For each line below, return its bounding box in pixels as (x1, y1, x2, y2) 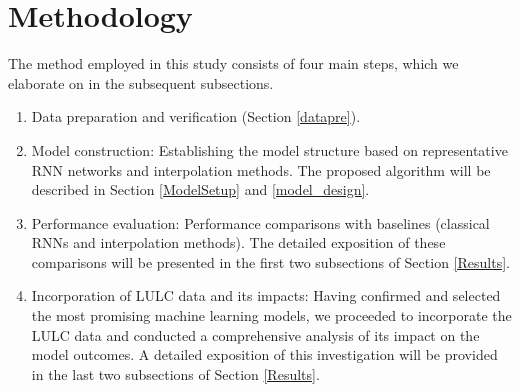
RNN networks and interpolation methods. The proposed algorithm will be (31, 159, 491, 180)
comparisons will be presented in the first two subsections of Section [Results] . (31, 251, 510, 272)
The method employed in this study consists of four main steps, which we (8, 53, 459, 74)
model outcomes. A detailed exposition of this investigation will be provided (31, 344, 498, 365)
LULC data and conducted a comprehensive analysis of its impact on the (31, 324, 480, 345)
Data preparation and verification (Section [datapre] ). (31, 106, 361, 127)
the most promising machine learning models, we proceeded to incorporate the (31, 305, 512, 326)
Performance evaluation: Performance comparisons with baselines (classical (31, 212, 490, 233)
